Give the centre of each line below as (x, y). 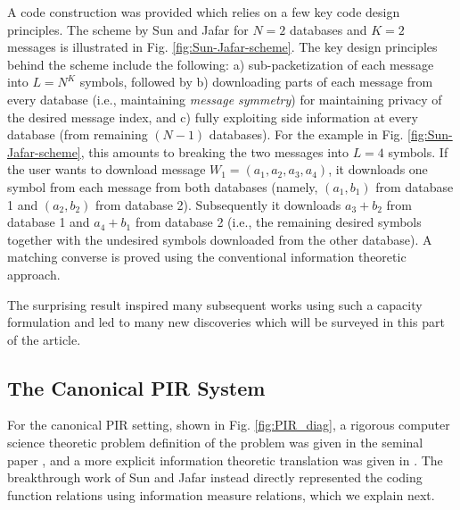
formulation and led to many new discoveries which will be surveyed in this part (226, 322)
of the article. (44, 339)
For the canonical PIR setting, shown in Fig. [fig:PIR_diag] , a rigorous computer (229, 425)
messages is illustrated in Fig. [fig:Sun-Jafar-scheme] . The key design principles (222, 47)
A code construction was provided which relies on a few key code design (204, 12)
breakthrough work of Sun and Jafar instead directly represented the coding (215, 477)
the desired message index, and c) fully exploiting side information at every (213, 117)
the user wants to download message (107, 169)
